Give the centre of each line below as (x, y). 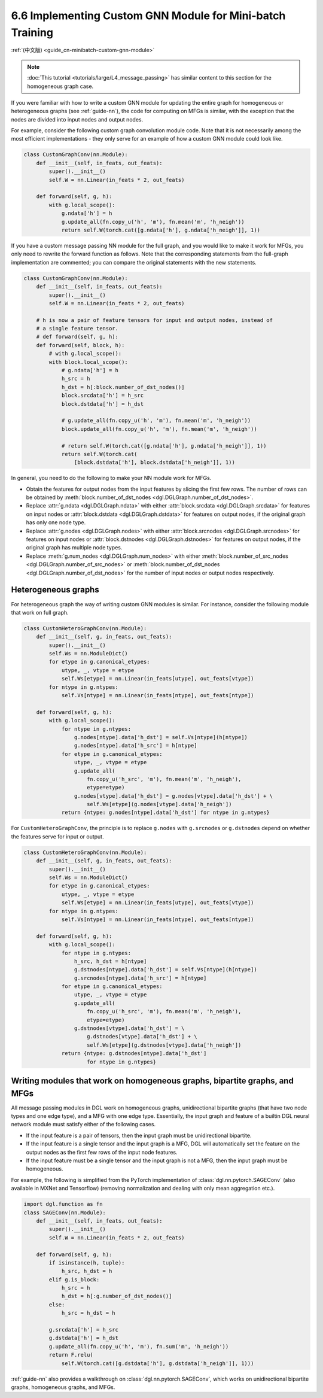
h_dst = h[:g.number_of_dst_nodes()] (117, 1296)
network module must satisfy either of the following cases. (83, 1125)
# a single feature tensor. (77, 329)
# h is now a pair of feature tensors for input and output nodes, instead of (155, 320)
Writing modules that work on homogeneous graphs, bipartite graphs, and (153, 1081)
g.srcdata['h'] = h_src (84, 1330)
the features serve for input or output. (57, 836)
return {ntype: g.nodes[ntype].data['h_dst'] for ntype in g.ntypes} (166, 813)
